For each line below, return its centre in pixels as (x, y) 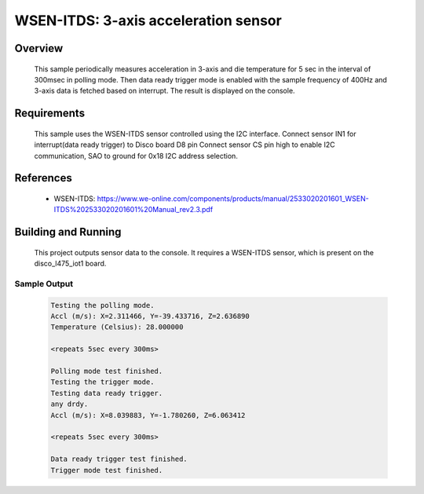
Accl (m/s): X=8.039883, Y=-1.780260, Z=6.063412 (148, 415)
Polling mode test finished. (107, 371)
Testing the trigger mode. (102, 382)
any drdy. (69, 404)
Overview (39, 48)
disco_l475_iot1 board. (70, 264)
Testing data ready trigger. (107, 393)
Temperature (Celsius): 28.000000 (117, 327)
